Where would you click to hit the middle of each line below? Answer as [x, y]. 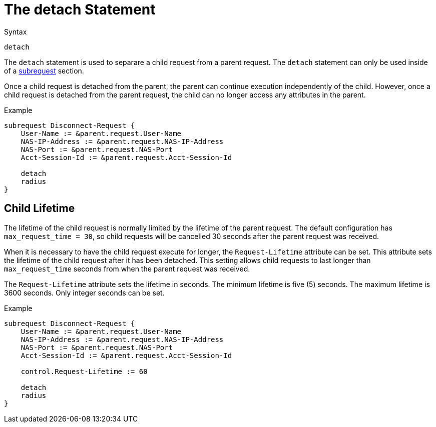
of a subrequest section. [44, 70]
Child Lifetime [40, 208]
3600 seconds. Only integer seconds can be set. [84, 292]
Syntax [16, 31]
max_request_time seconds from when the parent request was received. [127, 268]
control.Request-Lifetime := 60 [84, 371]
